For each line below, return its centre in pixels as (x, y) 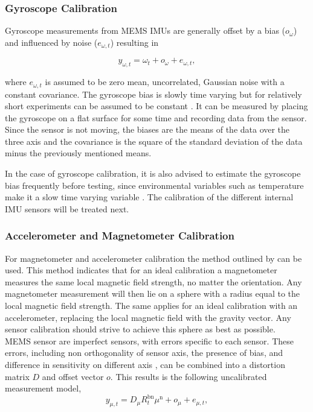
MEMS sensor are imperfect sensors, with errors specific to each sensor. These (149, 341)
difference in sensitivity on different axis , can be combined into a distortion (145, 365)
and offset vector (73, 376)
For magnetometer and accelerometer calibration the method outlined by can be (153, 258)
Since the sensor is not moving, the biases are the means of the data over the (147, 129)
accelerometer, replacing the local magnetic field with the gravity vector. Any (148, 317)
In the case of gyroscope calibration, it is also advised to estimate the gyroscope (153, 173)
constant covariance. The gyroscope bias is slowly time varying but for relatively (153, 94)
